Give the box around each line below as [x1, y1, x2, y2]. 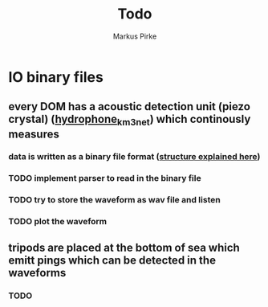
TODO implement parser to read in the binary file [8, 173, 202, 184]
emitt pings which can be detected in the [8, 253, 217, 267]
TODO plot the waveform [8, 216, 108, 227]
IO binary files [8, 68, 104, 86]
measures [8, 127, 60, 141]
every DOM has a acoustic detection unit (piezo [8, 100, 251, 113]
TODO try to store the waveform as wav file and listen [8, 194, 221, 206]
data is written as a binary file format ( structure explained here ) [8, 151, 261, 162]
